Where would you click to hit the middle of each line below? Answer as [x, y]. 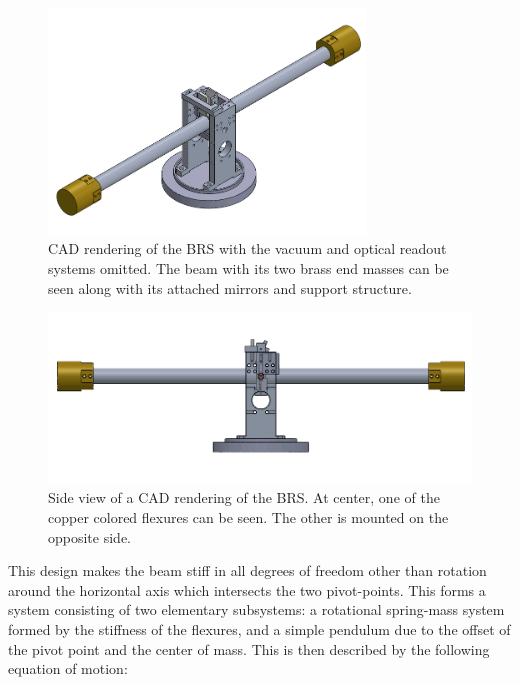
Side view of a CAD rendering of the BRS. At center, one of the [244, 497]
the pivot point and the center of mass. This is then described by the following [249, 648]
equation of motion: [68, 668]
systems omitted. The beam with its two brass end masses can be [248, 268]
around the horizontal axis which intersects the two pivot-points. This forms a [247, 589]
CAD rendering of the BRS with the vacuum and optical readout [247, 248]
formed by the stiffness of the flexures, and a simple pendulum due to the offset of [259, 628]
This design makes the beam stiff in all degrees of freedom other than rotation [247, 570]
